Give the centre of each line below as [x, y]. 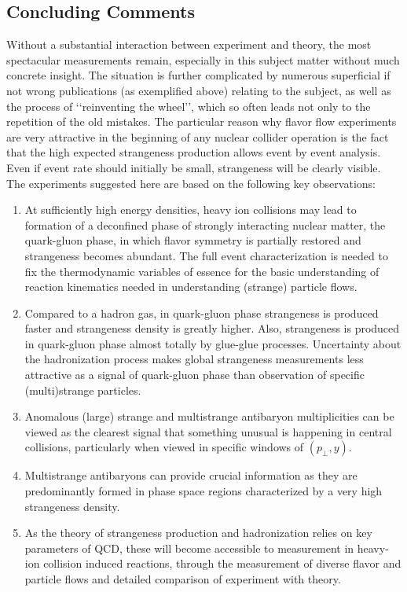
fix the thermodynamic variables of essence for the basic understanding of [202, 271]
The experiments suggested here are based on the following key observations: [191, 183]
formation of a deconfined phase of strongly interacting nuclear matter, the [205, 224]
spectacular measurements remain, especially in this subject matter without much [203, 59]
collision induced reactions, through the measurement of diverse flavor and [222, 563]
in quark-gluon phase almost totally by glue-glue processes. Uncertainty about [213, 343]
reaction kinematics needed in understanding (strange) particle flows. [191, 287]
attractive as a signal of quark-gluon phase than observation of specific [194, 375]
